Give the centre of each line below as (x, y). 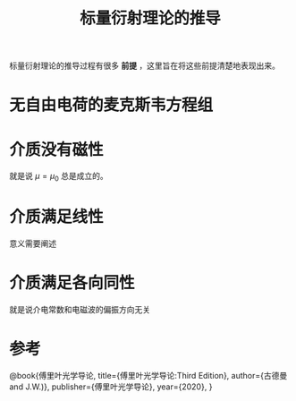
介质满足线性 (57, 217)
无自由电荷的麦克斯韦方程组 (111, 105)
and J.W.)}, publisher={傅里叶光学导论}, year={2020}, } (111, 387)
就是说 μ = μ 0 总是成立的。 (59, 177)
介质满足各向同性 (72, 283)
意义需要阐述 (33, 243)
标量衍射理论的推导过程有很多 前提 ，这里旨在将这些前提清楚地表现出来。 (144, 66)
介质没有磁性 (57, 149)
